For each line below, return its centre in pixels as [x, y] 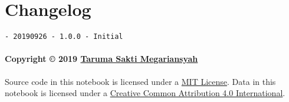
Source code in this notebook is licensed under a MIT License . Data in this [140, 81]
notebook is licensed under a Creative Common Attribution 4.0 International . [145, 93]
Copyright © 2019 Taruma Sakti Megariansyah [101, 59]
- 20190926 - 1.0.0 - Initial [64, 37]
